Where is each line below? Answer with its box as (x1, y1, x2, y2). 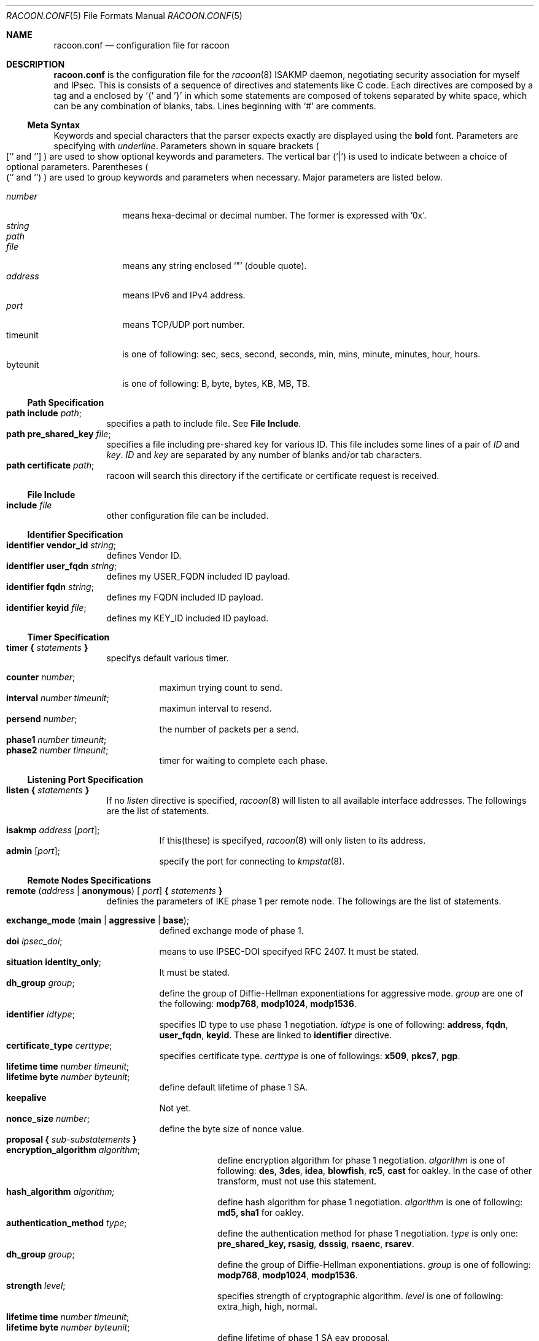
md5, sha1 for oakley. (217, 1207, 304, 1218)
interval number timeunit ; (6, 693, 109, 703)
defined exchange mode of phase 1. (159, 925, 304, 936)
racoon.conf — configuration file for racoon (53, 40, 230, 50)
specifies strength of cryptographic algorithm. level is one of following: (217, 1291, 503, 1301)
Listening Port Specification (27, 774, 144, 785)
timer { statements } (6, 642, 88, 653)
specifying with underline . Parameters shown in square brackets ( (53, 141, 319, 151)
